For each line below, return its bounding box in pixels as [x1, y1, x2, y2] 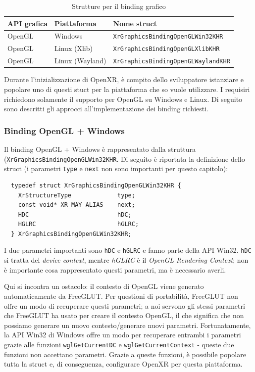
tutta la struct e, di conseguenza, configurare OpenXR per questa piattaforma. [4, 359, 243, 369]
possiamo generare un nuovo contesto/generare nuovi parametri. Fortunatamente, [4, 320, 251, 330]
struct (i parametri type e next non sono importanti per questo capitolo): [4, 163, 228, 174]
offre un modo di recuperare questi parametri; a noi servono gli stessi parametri [4, 300, 245, 311]
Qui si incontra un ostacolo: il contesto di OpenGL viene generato [4, 281, 204, 291]
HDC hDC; [18, 211, 132, 218]
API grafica [7, 18, 48, 28]
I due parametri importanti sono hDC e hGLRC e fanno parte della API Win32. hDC [4, 245, 252, 255]
